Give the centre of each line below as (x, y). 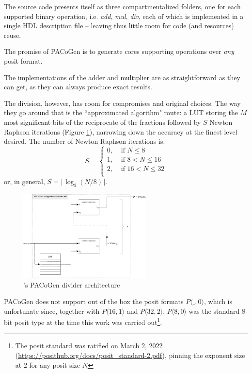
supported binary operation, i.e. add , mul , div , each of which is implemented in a (124, 16)
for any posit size (55, 365)
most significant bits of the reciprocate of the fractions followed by (102, 122)
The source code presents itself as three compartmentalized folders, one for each (122, 6)
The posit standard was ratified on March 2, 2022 (89, 346)
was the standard (214, 311)
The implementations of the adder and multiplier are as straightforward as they (122, 77)
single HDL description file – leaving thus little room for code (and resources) (119, 25)
